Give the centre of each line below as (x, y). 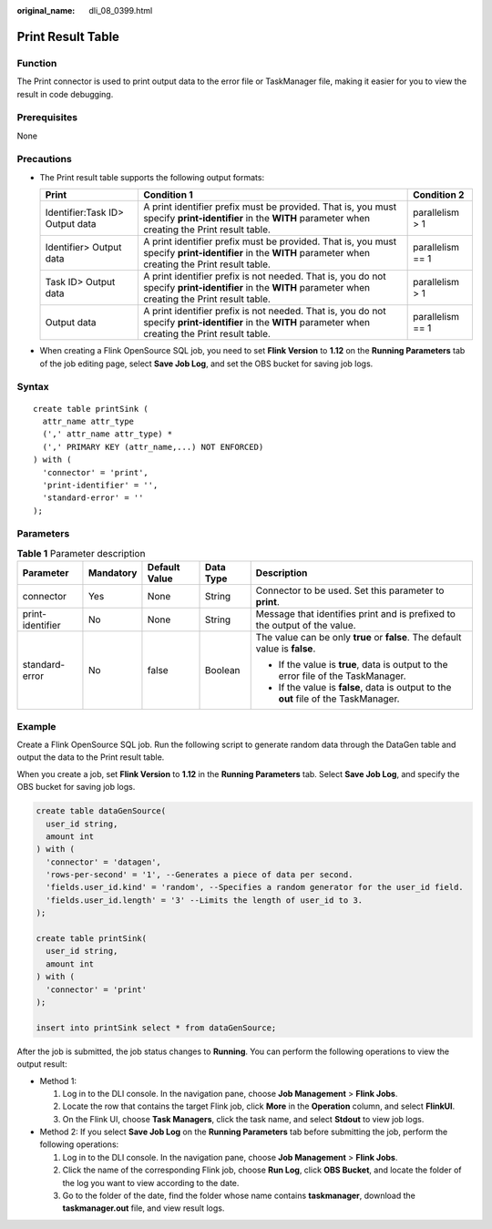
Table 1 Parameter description (81, 554)
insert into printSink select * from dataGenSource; (156, 1028)
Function (37, 63)
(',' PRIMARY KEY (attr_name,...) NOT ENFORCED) (153, 447)
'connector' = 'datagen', (103, 862)
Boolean (223, 671)
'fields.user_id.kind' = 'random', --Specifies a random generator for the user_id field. (255, 887)
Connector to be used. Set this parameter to (350, 590)
